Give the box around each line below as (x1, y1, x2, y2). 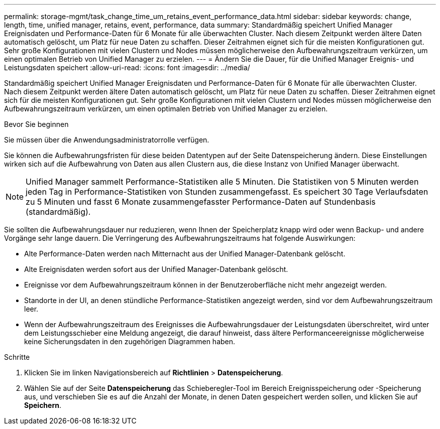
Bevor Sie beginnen (4, 120, 69, 128)
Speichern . (24, 401, 61, 409)
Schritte (4, 353, 30, 361)
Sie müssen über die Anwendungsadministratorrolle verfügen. (4, 135, 209, 144)
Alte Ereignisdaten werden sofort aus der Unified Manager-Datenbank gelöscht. (24, 265, 288, 273)
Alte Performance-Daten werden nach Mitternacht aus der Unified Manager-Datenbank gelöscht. (24, 249, 346, 258)
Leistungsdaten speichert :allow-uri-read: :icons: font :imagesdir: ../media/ (4, 63, 250, 72)
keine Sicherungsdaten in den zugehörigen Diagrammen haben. (24, 337, 236, 346)
